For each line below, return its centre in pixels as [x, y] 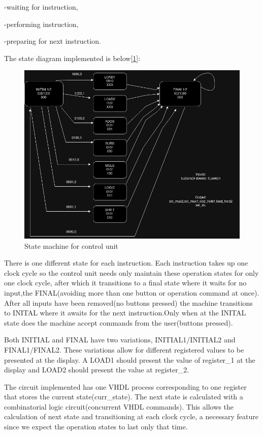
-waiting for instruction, [41, 7]
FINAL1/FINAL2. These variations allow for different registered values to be [124, 349]
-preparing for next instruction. [53, 41]
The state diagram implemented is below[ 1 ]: [72, 58]
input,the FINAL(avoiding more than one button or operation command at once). [132, 292]
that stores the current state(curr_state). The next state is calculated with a [124, 397]
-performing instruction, [41, 24]
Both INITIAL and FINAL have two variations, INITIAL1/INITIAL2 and [120, 340]
